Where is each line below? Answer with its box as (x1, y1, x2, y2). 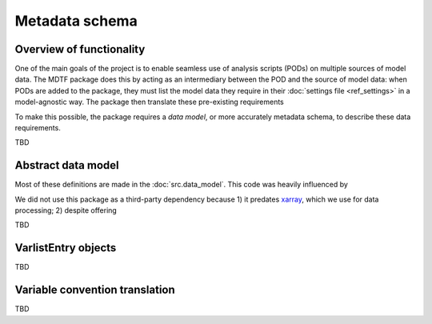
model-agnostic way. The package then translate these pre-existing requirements (14, 97, 284, 107)
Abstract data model (14, 158, 119, 172)
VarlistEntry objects (14, 241, 117, 255)
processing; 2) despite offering (14, 206, 118, 215)
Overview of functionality (14, 42, 146, 56)
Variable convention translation (14, 283, 175, 297)
